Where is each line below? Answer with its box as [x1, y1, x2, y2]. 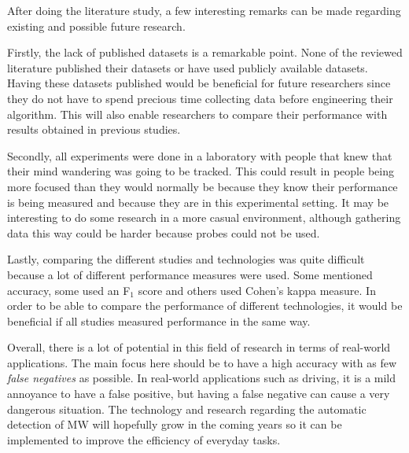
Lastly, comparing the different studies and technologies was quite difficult [7, 251, 365, 267]
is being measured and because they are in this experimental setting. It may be [7, 193, 389, 210]
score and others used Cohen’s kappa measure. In [138, 282, 376, 298]
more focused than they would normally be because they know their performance [7, 178, 398, 194]
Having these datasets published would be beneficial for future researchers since [7, 75, 391, 91]
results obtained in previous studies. [7, 121, 181, 138]
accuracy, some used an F [7, 282, 131, 298]
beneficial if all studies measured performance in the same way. [7, 312, 311, 329]
